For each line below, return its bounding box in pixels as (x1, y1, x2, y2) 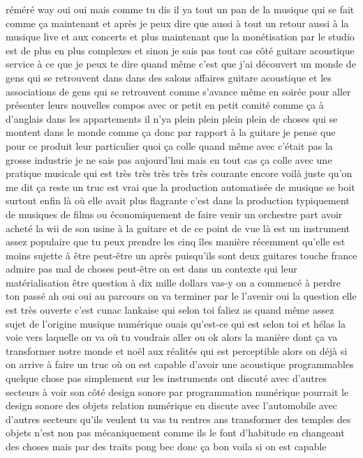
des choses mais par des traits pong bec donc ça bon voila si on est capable (6, 439, 327, 453)
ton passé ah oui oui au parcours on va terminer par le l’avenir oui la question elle (6, 289, 357, 303)
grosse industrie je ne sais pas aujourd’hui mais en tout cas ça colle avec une (6, 152, 332, 167)
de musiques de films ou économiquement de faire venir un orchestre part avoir (6, 206, 343, 221)
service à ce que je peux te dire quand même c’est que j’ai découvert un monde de (6, 56, 356, 71)
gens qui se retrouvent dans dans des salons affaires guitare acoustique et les (6, 70, 332, 84)
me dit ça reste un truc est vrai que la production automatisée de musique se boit (6, 179, 355, 194)
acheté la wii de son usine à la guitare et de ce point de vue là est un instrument (6, 220, 350, 235)
